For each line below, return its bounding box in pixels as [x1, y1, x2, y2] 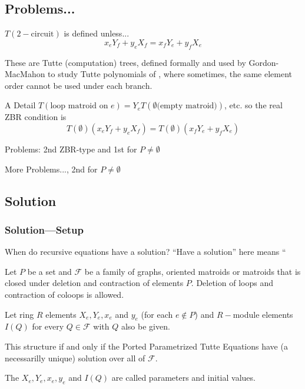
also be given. [121, 320, 170, 333]
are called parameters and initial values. [111, 371, 256, 384]
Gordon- [248, 56, 279, 68]
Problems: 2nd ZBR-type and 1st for [5, 142, 137, 155]
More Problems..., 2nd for [5, 162, 98, 175]
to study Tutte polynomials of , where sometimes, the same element [48, 68, 293, 80]
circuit [31, 30, 54, 39]
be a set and [27, 265, 72, 277]
